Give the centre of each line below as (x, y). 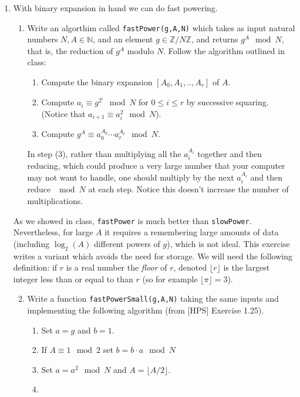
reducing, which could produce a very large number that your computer (156, 166)
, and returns (215, 39)
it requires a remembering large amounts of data (192, 232)
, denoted (190, 267)
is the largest (247, 267)
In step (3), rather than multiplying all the (104, 153)
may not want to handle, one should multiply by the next (131, 177)
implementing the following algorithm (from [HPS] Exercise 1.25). (146, 310)
